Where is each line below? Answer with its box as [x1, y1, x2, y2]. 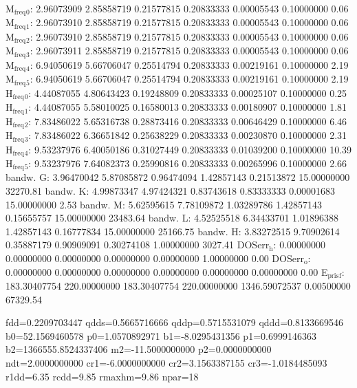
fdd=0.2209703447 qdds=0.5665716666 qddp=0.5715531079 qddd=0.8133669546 [6, 315, 343, 330]
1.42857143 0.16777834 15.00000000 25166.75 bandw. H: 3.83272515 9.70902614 [6, 224, 340, 238]
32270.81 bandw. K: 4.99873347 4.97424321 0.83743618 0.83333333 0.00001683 [6, 184, 336, 198]
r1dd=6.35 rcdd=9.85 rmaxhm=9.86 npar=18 [6, 369, 199, 383]
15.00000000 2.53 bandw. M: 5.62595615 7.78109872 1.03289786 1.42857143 [6, 197, 323, 211]
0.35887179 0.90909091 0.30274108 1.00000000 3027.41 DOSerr [6, 237, 270, 252]
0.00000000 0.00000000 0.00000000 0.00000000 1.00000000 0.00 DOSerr [6, 251, 304, 265]
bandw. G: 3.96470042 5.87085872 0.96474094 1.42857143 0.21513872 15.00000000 [6, 170, 350, 184]
